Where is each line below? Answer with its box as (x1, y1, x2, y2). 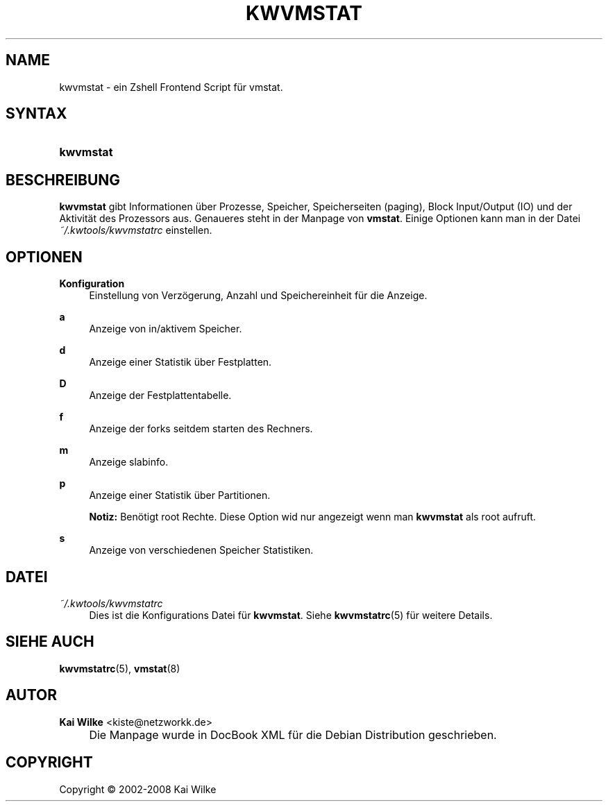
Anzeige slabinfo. (89, 456, 169, 468)
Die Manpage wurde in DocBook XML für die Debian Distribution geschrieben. (89, 727, 497, 742)
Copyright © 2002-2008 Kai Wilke (59, 783, 217, 795)
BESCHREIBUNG (6, 171, 121, 189)
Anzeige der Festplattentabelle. (89, 389, 232, 402)
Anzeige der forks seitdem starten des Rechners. (89, 423, 313, 435)
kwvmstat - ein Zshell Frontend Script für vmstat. (59, 80, 283, 93)
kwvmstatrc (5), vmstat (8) (59, 662, 180, 674)
